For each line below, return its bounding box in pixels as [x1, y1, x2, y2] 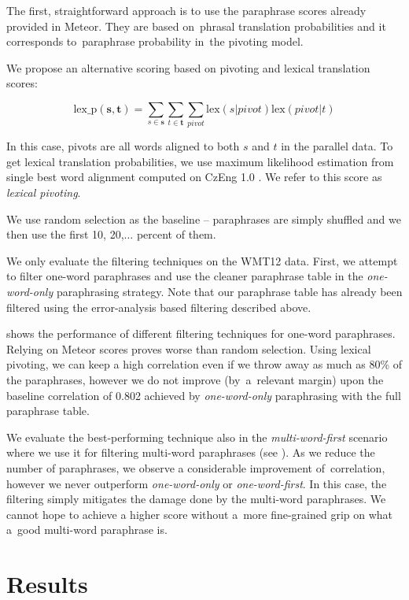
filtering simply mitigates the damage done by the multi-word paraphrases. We [6, 491, 386, 507]
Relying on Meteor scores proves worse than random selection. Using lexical [6, 340, 371, 357]
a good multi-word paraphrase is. [6, 521, 168, 538]
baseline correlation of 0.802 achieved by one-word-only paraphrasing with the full [6, 387, 401, 403]
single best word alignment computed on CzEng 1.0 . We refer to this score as [6, 169, 382, 185]
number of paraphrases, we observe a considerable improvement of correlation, [6, 459, 385, 476]
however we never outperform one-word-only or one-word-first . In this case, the [6, 475, 387, 491]
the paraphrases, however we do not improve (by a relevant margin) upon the [6, 372, 384, 388]
